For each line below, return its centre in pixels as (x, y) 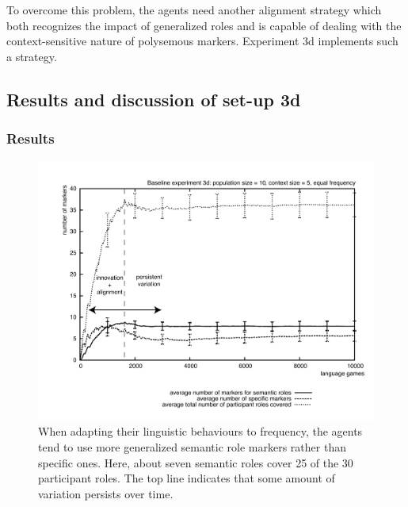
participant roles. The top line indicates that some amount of (187, 478)
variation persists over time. (106, 493)
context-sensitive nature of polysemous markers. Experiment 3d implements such (202, 41)
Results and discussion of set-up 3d (154, 99)
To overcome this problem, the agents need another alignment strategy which (194, 10)
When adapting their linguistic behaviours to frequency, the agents (200, 431)
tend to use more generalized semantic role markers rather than (192, 447)
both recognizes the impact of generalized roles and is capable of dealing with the (204, 25)
